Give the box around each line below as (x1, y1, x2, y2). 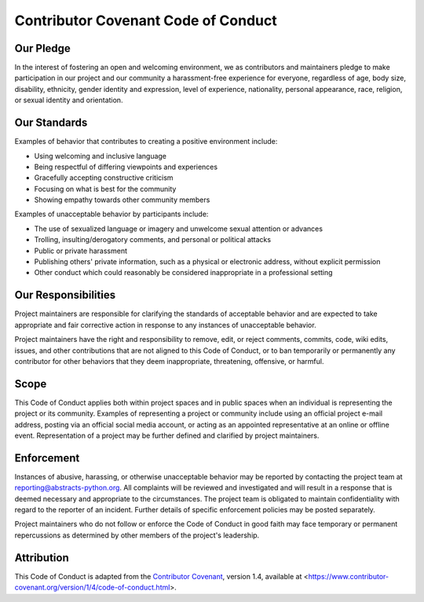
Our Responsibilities (14, 288, 116, 302)
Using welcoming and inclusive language (34, 151, 167, 160)
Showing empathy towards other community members (34, 195, 210, 204)
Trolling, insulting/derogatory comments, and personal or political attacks (34, 235, 271, 244)
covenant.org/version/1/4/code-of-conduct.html (14, 582, 170, 593)
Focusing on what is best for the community (34, 184, 177, 193)
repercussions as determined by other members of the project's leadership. (14, 530, 260, 540)
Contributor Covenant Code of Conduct (14, 12, 278, 29)
